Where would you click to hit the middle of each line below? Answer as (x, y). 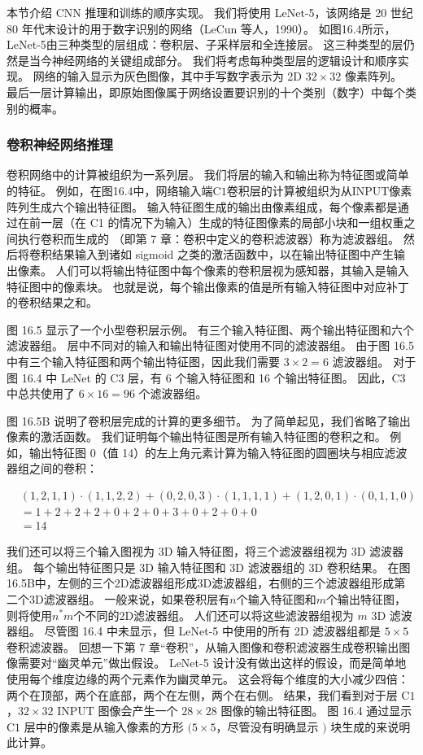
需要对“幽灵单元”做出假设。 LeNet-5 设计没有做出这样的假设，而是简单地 (212, 663)
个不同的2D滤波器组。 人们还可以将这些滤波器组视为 (214, 615)
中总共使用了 (41, 393)
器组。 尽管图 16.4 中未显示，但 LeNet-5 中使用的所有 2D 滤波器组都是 (194, 631)
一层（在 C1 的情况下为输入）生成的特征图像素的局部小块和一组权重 (222, 223)
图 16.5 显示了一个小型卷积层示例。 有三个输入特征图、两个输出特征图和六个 (210, 329)
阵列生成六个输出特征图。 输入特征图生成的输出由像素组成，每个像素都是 (202, 206)
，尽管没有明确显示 (267, 726)
